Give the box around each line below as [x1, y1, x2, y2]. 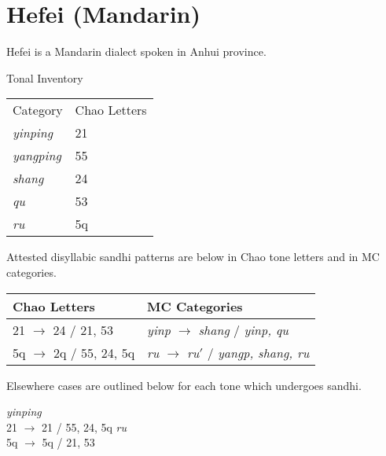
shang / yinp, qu [198, 320, 289, 339]
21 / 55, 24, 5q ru [42, 418, 127, 435]
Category [13, 101, 63, 120]
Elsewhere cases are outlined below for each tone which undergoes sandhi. [6, 377, 362, 393]
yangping [13, 146, 61, 165]
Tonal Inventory [6, 69, 83, 86]
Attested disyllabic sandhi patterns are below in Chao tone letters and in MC [6, 248, 380, 265]
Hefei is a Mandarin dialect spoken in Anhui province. [6, 43, 267, 60]
